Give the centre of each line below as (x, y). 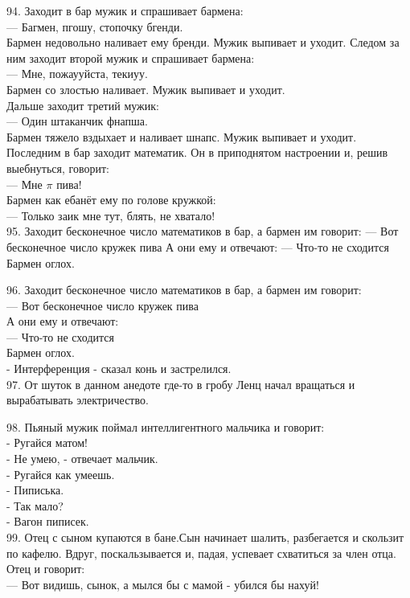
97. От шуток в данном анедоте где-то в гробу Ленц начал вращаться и (181, 384)
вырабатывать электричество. (78, 400)
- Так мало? (35, 505)
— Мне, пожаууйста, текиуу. (77, 74)
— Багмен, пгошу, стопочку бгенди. (95, 26)
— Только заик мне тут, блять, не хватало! (111, 215)
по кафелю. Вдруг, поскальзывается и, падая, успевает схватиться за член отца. (201, 553)
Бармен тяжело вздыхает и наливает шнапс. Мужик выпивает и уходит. (182, 136)
